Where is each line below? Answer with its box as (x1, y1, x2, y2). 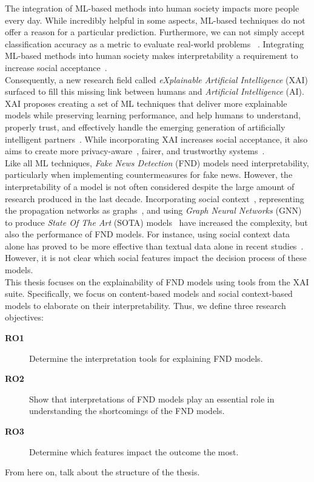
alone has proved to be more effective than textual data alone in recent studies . (5, 239, 304, 252)
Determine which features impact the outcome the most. (29, 445, 239, 458)
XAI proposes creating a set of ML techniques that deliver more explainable (5, 97, 287, 109)
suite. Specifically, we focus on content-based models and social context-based (5, 287, 293, 300)
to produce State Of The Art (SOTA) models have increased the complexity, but (5, 216, 308, 228)
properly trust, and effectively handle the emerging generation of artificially (5, 120, 286, 133)
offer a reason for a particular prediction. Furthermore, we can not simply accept (5, 25, 305, 38)
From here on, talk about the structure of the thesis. (5, 466, 200, 478)
